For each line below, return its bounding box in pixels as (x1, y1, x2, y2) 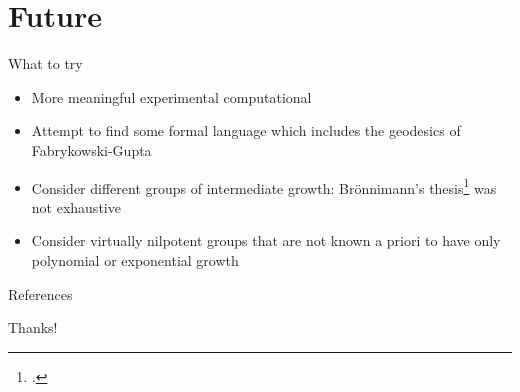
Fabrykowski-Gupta (31, 139, 152, 160)
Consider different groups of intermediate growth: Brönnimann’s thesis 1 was (31, 174, 497, 198)
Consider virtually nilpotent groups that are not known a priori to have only (31, 230, 501, 251)
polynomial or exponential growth (31, 249, 239, 270)
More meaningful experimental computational (31, 86, 312, 107)
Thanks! (8, 317, 58, 338)
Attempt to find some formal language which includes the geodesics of (31, 120, 461, 141)
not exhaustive (31, 196, 121, 217)
